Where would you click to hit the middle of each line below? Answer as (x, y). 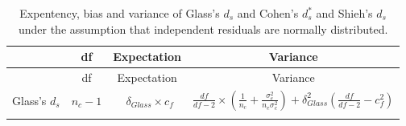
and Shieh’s (344, 13)
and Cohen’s (268, 13)
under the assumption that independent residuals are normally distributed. (203, 28)
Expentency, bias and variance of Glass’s (120, 13)
